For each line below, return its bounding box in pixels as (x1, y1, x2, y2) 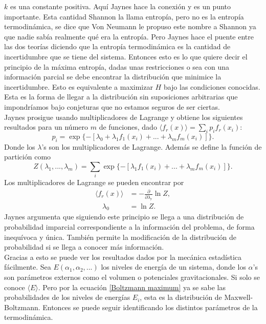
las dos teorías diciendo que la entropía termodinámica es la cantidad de (4, 41, 231, 52)
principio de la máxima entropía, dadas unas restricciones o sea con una (4, 61, 229, 72)
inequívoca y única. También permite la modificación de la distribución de (4, 231, 237, 242)
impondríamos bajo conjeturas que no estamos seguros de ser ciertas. (4, 101, 220, 112)
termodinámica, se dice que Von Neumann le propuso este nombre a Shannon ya (4, 21, 256, 32)
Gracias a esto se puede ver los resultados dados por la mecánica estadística (4, 251, 242, 262)
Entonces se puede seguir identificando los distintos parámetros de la (42, 301, 258, 312)
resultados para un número (4, 121, 88, 132)
